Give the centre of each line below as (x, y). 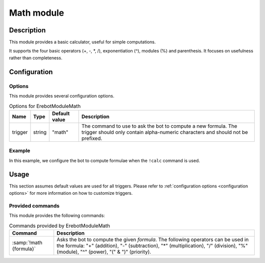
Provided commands (34, 206)
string (40, 132)
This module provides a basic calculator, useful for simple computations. (82, 42)
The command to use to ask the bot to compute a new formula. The (159, 126)
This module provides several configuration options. (62, 96)
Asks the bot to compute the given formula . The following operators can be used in (153, 239)
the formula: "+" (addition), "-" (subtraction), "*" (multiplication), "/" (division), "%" (152, 245)
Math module (37, 13)
